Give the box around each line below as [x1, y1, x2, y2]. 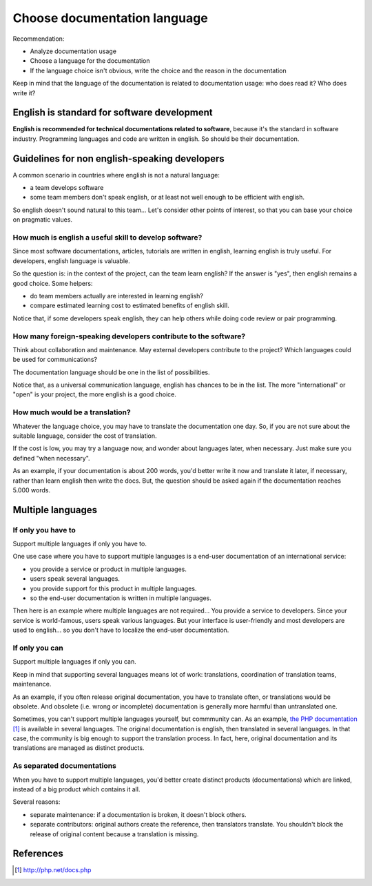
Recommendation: [12, 35, 65, 43]
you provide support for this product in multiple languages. [30, 584, 197, 593]
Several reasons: [12, 798, 61, 806]
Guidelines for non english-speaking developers [12, 153, 225, 164]
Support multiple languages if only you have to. [12, 539, 147, 548]
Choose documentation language [12, 10, 208, 26]
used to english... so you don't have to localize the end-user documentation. [12, 626, 229, 635]
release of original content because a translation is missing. [30, 829, 199, 838]
